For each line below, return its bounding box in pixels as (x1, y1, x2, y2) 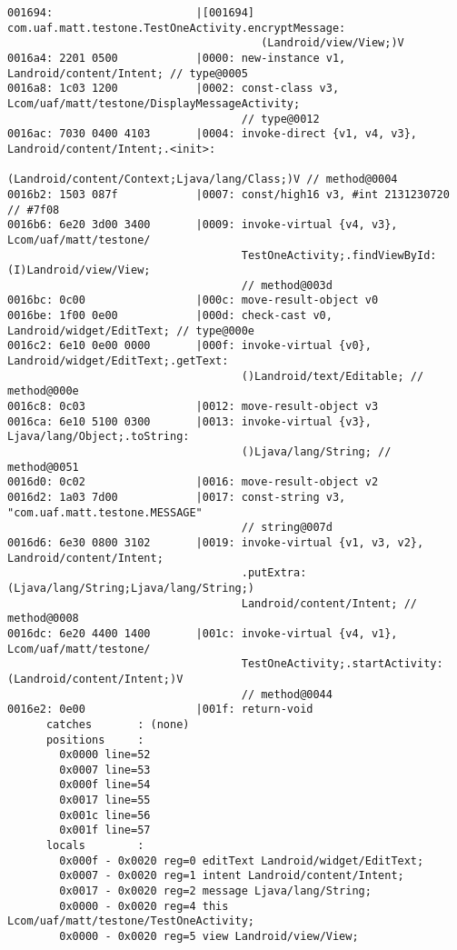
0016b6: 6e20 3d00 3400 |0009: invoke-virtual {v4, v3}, (7, 218, 398, 232)
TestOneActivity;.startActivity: (241, 657, 443, 671)
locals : (45, 839, 144, 853)
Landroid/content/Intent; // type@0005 (7, 66, 248, 80)
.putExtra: (241, 566, 307, 580)
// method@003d (241, 278, 333, 292)
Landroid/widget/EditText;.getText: (7, 355, 229, 368)
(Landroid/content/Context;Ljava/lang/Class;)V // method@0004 (7, 173, 398, 186)
